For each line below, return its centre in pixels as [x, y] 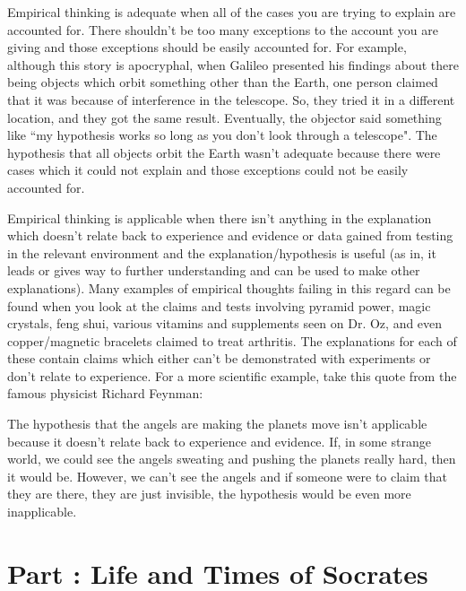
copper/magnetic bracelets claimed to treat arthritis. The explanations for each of [232, 340]
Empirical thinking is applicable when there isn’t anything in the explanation [220, 217]
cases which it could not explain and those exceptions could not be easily [208, 170]
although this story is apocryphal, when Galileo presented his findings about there [233, 64]
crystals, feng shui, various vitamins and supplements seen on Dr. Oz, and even [225, 323]
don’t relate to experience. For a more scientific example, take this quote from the [232, 375]
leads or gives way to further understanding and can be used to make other [214, 270]
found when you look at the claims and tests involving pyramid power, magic [219, 305]
